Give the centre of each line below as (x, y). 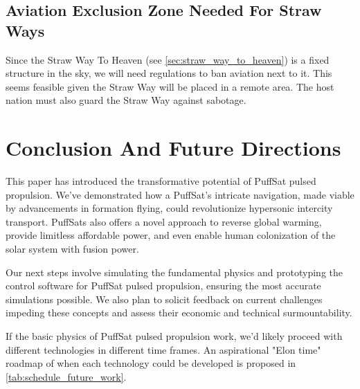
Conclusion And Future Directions (173, 148)
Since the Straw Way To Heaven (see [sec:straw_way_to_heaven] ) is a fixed (168, 59)
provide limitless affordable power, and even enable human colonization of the (171, 235)
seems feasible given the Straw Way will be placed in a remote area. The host (170, 86)
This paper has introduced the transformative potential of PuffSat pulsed (161, 181)
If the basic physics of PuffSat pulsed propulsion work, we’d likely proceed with (174, 336)
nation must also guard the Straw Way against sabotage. (126, 100)
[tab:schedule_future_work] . (66, 376)
